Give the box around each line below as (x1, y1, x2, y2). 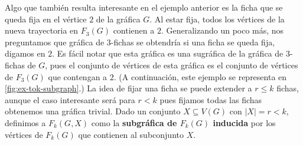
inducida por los (213, 116, 276, 128)
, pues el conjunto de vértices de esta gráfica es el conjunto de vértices (45, 58, 298, 71)
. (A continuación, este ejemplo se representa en (113, 70, 287, 83)
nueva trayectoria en (5, 24, 79, 37)
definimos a (5, 116, 46, 128)
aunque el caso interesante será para (5, 93, 135, 106)
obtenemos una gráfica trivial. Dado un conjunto (5, 105, 181, 117)
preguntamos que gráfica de (5, 35, 105, 48)
